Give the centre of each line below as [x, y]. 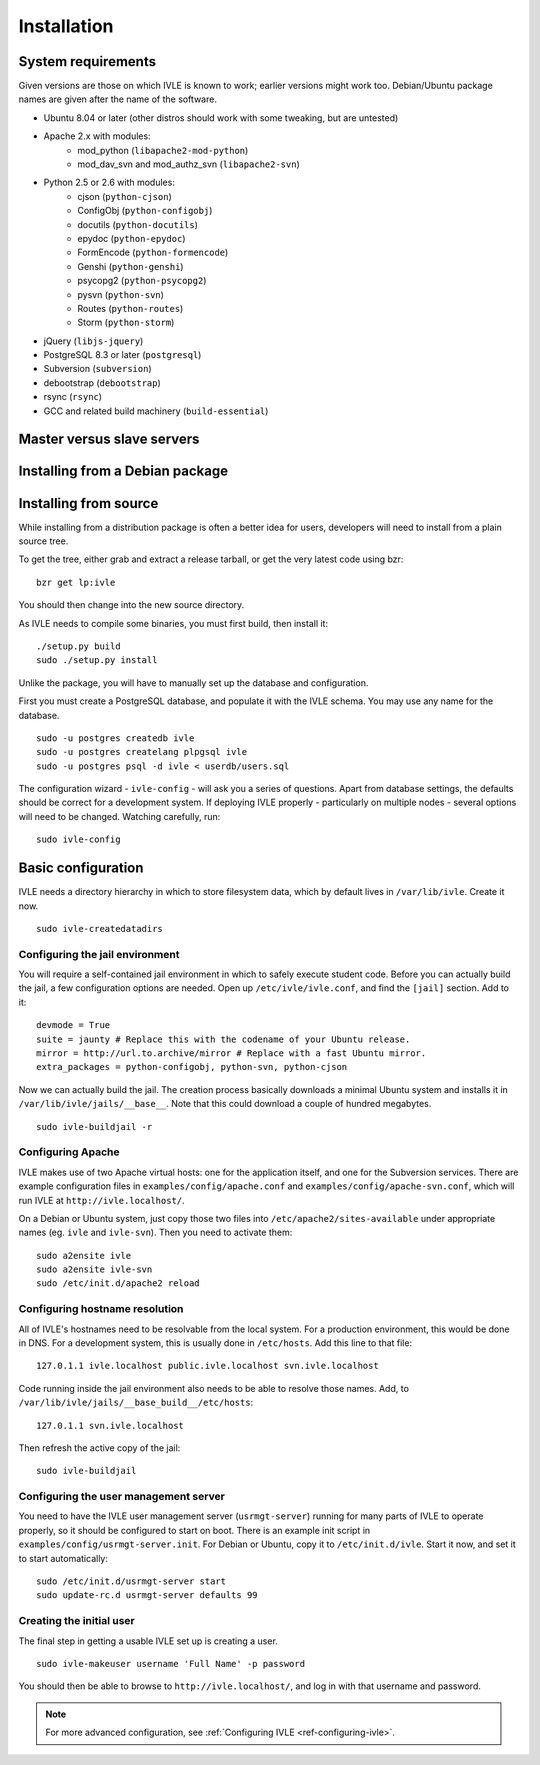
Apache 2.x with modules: [97, 136]
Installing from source [88, 503]
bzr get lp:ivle [76, 582]
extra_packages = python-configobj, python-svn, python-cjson [192, 1067]
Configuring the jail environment [99, 954]
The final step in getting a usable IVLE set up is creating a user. [148, 1641]
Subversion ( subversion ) [97, 369]
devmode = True [73, 1025]
